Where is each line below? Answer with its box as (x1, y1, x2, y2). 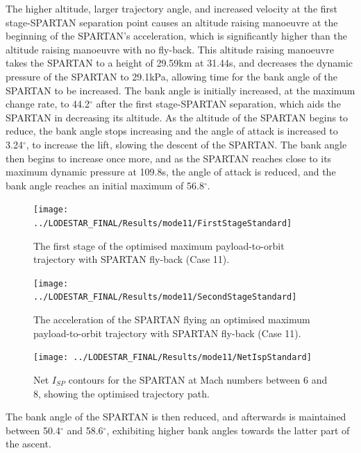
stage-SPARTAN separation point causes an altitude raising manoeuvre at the (6, 15, 338, 29)
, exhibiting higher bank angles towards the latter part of (106, 422, 350, 437)
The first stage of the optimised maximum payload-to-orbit (33, 238, 285, 253)
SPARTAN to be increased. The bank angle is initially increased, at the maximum (6, 83, 355, 97)
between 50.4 (6, 422, 60, 437)
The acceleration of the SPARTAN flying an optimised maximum (33, 312, 310, 327)
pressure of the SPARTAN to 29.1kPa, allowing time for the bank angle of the (6, 69, 338, 83)
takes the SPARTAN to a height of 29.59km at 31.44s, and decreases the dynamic (6, 55, 353, 70)
